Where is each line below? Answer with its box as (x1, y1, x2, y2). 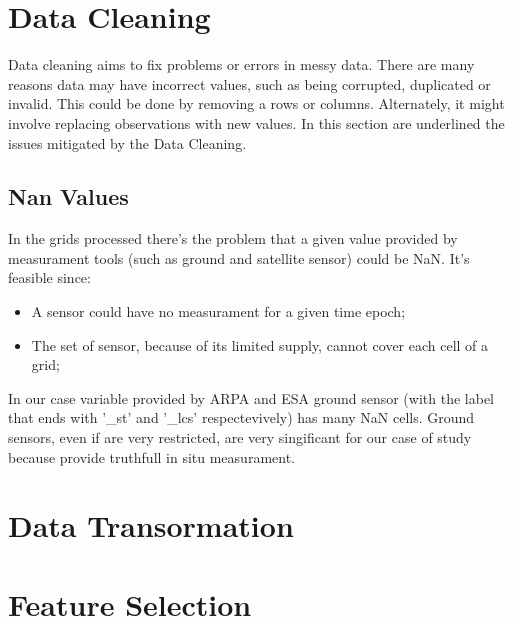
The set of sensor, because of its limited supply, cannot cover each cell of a (31, 334, 489, 355)
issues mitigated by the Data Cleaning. (8, 132, 247, 153)
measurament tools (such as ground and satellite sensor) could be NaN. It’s (8, 247, 470, 268)
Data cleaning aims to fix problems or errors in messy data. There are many (8, 54, 475, 75)
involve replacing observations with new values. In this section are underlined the (8, 112, 505, 133)
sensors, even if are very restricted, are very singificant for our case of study (8, 427, 472, 448)
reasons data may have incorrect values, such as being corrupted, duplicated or (8, 73, 491, 94)
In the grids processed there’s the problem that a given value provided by (8, 228, 458, 249)
